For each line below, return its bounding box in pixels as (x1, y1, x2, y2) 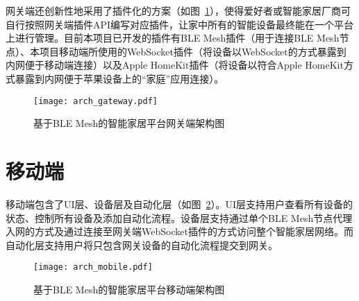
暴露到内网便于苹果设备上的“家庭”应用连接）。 (15, 71, 224, 85)
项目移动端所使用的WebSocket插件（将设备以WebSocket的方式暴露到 (39, 44, 347, 58)
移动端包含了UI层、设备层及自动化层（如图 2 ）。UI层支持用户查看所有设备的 (6, 196, 353, 211)
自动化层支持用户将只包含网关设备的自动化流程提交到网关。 (6, 237, 278, 252)
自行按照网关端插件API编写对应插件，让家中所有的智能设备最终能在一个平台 (6, 17, 354, 31)
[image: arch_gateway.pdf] (33, 96, 158, 106)
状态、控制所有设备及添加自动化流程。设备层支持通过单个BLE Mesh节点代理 (6, 210, 353, 225)
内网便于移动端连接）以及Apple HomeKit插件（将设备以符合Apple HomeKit (6, 58, 344, 72)
